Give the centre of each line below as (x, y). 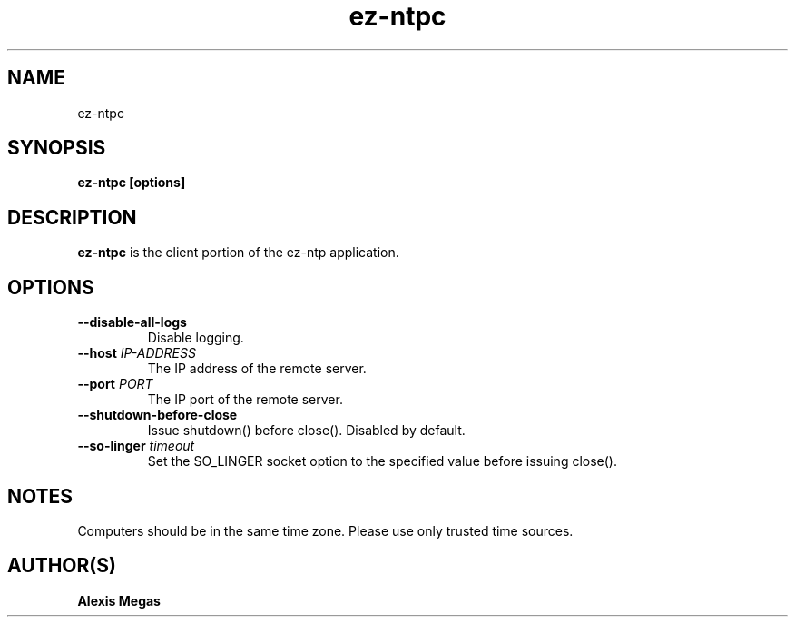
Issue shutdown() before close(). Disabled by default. (306, 431)
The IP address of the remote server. (257, 369)
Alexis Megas (119, 600)
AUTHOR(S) (62, 566)
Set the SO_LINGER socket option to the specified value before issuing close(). (382, 461)
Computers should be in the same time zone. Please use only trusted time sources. (325, 530)
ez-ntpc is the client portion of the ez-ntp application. (238, 253)
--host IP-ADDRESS (137, 353)
